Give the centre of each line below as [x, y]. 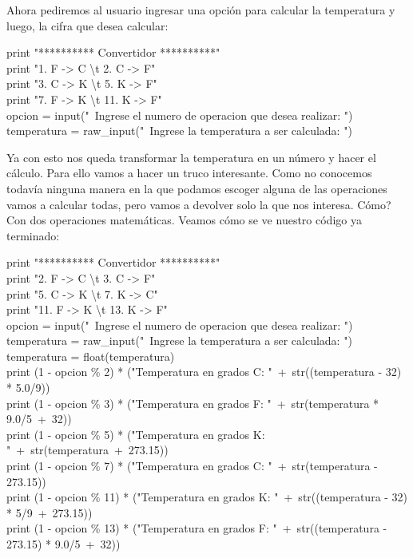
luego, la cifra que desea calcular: [87, 25]
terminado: [33, 235]
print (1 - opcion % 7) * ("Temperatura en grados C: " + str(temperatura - [192, 466]
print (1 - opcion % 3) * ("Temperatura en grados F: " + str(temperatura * [193, 403]
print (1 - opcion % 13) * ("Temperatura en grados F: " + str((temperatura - [197, 528]
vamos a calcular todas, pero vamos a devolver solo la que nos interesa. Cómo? [199, 204]
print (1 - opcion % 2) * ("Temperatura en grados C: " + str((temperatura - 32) [204, 372]
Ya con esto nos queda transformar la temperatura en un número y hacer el [191, 157]
